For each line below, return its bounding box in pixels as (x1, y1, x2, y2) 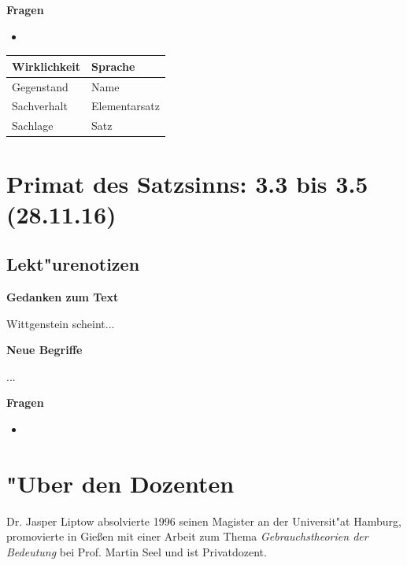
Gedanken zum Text (6, 289, 119, 305)
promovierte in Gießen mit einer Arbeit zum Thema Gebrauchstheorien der (6, 528, 368, 545)
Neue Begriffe (6, 342, 83, 358)
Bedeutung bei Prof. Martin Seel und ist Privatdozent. (6, 543, 267, 559)
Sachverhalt (12, 98, 68, 114)
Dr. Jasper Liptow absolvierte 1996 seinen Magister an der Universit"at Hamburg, (6, 512, 401, 529)
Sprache (91, 57, 135, 74)
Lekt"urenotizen (6, 252, 140, 276)
